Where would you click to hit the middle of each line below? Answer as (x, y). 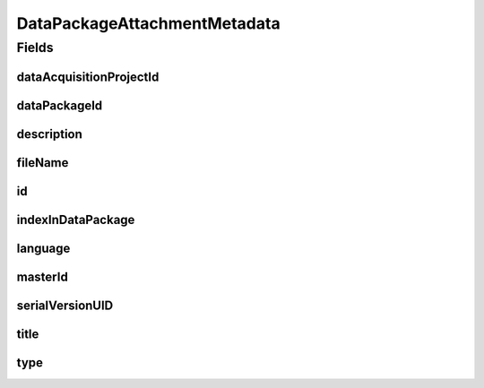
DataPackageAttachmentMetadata (149, 23)
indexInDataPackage (76, 220)
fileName (43, 163)
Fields (35, 47)
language (43, 248)
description (49, 134)
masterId (43, 276)
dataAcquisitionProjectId (88, 77)
